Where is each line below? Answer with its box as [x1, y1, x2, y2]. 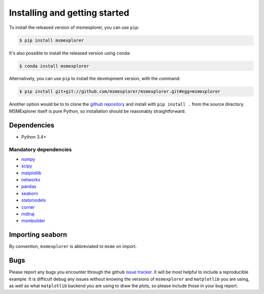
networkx [21, 177, 41, 183]
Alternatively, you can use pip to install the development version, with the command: [9, 76, 180, 82]
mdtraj [21, 211, 35, 217]
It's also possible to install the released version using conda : [9, 50, 131, 56]
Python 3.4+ [21, 134, 46, 139]
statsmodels [21, 197, 46, 203]
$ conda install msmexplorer [19, 63, 89, 68]
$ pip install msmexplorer [19, 37, 84, 43]
